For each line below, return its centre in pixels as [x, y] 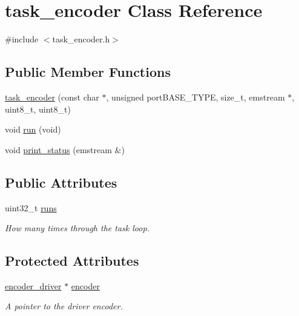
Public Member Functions [88, 72]
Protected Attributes [72, 261]
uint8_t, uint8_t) [38, 109]
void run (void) [33, 129]
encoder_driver [33, 285]
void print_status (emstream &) [65, 149]
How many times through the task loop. [77, 228]
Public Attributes [61, 182]
